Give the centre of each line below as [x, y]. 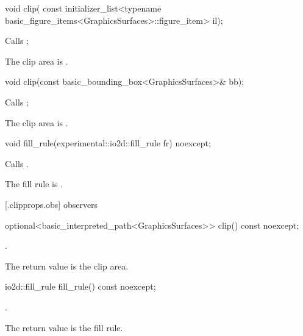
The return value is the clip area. [67, 266]
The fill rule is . [34, 184]
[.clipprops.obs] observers [52, 204]
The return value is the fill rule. [64, 327]
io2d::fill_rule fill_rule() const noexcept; [80, 286]
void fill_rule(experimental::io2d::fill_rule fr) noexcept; [108, 143]
